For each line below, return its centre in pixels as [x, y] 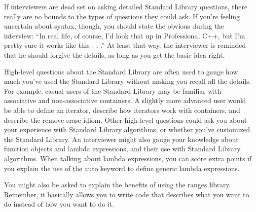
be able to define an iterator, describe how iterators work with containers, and [122, 110]
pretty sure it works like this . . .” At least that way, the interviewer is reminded [125, 45]
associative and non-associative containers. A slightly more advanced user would [125, 100]
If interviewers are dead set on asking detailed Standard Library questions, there [126, 6]
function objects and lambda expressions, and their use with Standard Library [122, 149]
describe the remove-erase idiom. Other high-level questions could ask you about [126, 120]
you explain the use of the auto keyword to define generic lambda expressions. [122, 168]
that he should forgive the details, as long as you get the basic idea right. [114, 54]
